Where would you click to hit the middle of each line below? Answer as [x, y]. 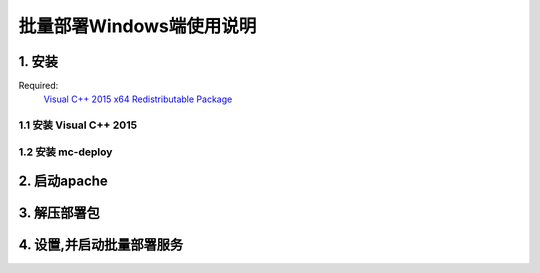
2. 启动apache [63, 181]
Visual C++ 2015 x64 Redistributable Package [138, 99]
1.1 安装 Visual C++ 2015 [78, 125]
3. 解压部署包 [59, 213]
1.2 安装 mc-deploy [65, 152]
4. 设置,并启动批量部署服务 [101, 245]
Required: [38, 86]
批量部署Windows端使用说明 [137, 26]
